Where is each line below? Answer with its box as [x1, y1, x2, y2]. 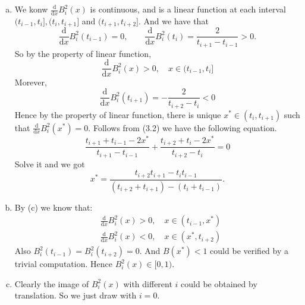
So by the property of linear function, [14, 47, 152, 59]
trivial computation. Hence [14, 258, 112, 270]
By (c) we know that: [14, 201, 93, 213]
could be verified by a [210, 244, 288, 257]
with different [123, 277, 172, 290]
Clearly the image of [14, 277, 89, 290]
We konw [14, 3, 48, 15]
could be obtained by [181, 277, 257, 290]
